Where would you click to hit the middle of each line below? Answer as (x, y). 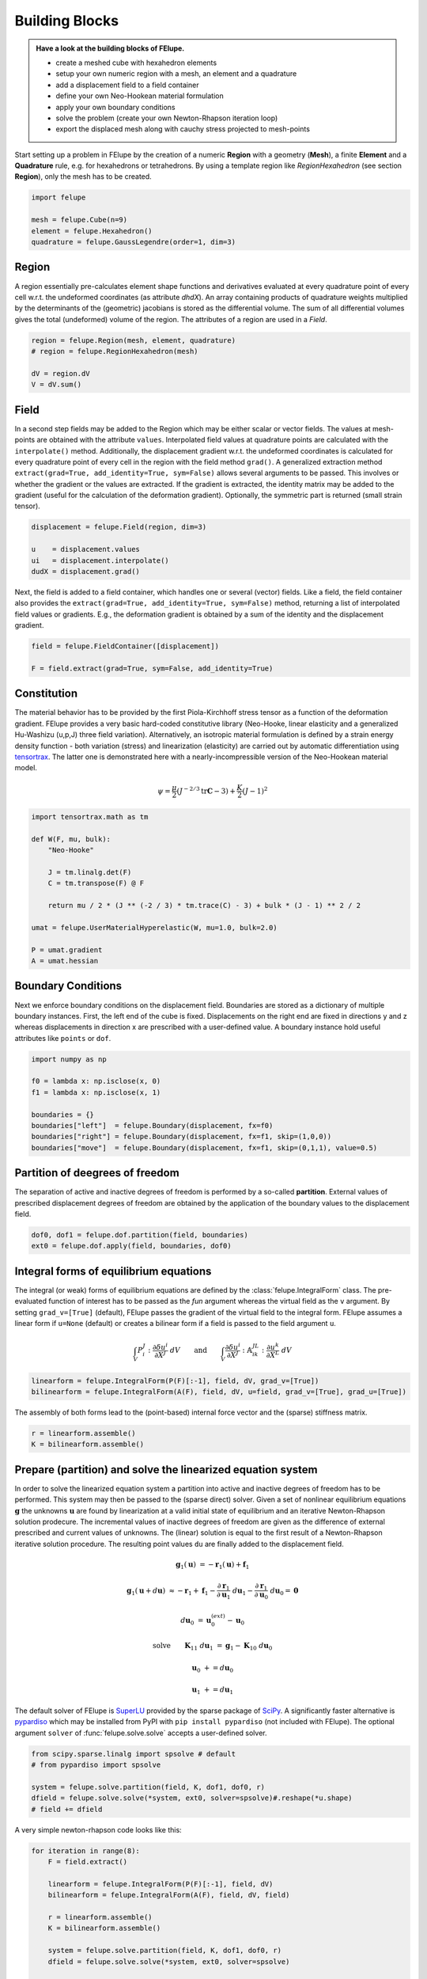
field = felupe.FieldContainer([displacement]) (125, 646)
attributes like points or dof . (63, 1038)
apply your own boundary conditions (115, 107)
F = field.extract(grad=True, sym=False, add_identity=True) (152, 668)
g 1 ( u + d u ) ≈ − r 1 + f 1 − (171, 1591)
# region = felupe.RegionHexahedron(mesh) (115, 351)
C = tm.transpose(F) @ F (96, 883)
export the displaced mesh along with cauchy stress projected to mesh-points (183, 129)
